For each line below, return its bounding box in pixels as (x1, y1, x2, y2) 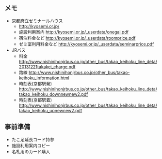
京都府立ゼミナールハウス (11, 18, 63, 24)
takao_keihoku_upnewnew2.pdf (18, 107, 82, 113)
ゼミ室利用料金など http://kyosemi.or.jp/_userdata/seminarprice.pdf (18, 41, 154, 47)
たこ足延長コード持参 (11, 136, 54, 142)
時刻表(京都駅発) (18, 81, 52, 87)
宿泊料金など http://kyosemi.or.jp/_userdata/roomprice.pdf (18, 35, 136, 41)
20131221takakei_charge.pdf (18, 64, 76, 70)
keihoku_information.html (18, 75, 70, 81)
